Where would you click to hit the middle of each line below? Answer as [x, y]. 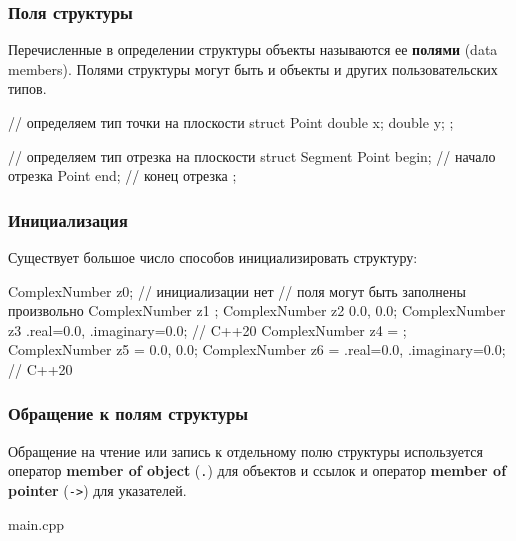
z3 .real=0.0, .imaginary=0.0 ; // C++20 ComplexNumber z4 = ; [207, 329]
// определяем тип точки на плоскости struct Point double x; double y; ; [231, 122]
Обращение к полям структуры [128, 413]
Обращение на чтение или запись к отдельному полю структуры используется [245, 450]
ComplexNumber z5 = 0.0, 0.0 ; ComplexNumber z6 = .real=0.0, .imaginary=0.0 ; [257, 349]
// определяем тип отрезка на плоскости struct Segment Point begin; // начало [252, 155]
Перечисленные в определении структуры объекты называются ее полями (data [253, 49]
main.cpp [36, 523]
